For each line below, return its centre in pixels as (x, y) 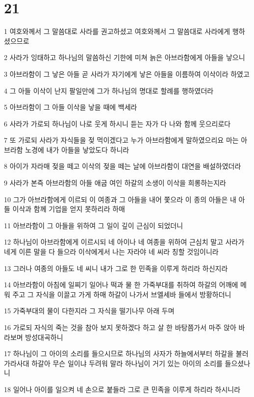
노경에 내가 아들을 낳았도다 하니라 (77, 149)
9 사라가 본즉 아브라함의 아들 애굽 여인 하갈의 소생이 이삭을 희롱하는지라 (115, 183)
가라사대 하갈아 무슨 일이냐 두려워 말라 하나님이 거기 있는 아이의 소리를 (113, 363)
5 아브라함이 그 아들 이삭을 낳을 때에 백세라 (71, 107)
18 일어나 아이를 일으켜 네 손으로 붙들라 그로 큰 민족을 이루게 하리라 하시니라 (122, 389)
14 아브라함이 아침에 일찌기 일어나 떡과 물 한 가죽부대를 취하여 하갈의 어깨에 (121, 285)
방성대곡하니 (44, 337)
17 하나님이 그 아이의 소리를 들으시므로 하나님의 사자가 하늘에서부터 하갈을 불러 (126, 353)
